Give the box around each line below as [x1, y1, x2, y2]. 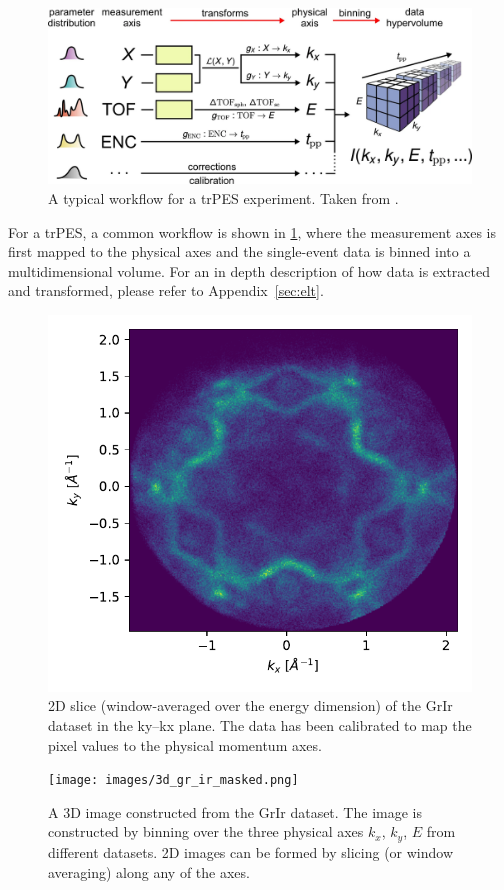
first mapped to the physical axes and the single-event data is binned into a [8, 241, 471, 262]
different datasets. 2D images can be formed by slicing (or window [48, 841, 454, 862]
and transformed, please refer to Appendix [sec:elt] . [8, 280, 324, 301]
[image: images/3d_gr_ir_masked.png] [48, 773, 299, 788]
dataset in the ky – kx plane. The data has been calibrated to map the [48, 715, 472, 736]
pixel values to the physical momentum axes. [48, 734, 322, 755]
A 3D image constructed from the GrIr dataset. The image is [48, 801, 422, 822]
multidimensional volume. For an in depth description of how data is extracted [8, 260, 491, 281]
